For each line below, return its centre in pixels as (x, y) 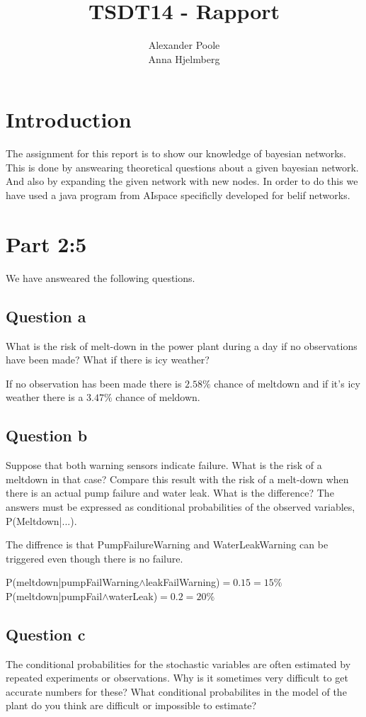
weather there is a (45, 397)
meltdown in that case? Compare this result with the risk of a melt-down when (177, 479)
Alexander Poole (184, 45)
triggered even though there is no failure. (95, 558)
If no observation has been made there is (94, 383)
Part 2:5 (46, 243)
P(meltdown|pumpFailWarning (73, 582)
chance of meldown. (158, 397)
